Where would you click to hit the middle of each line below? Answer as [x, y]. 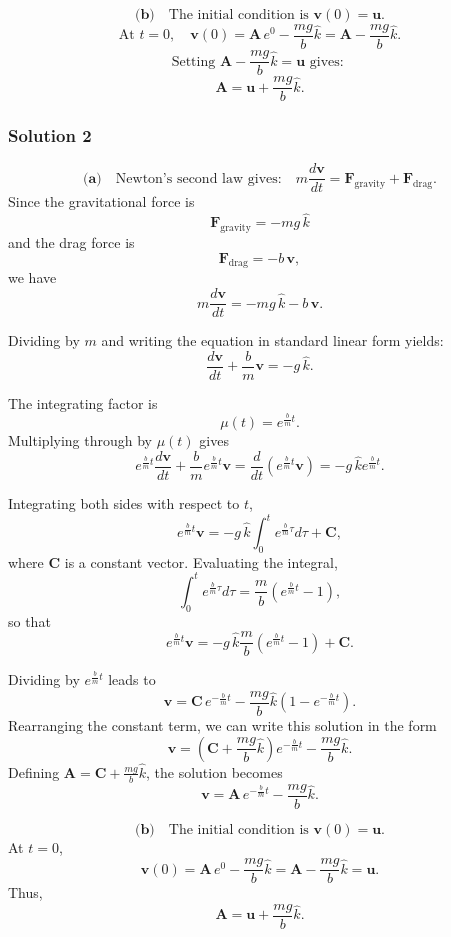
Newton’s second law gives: [198, 178]
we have [32, 277]
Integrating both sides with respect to [124, 502]
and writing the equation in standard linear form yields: [272, 340]
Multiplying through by [80, 440]
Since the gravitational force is [101, 201]
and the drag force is [71, 242]
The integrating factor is [83, 402]
